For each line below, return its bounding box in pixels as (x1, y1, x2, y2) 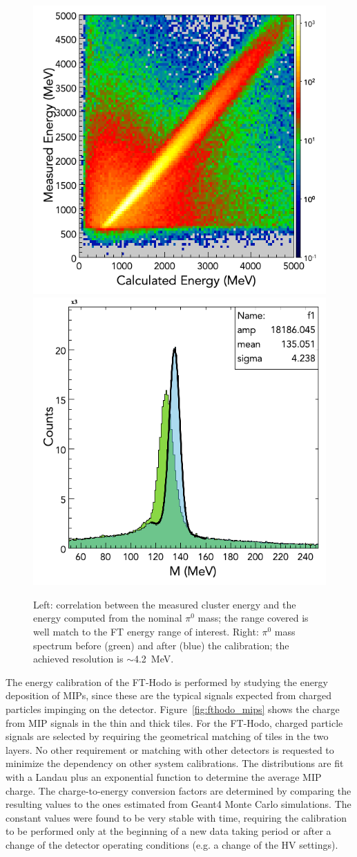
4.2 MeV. (133, 651, 174, 666)
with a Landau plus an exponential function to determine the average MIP (6, 770, 322, 784)
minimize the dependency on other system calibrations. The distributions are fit (6, 756, 344, 770)
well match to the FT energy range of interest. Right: (33, 624, 259, 639)
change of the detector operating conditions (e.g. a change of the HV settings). (6, 837, 338, 851)
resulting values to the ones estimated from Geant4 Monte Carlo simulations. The (6, 797, 351, 811)
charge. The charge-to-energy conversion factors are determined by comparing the (6, 783, 351, 797)
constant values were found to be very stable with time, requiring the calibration (6, 810, 347, 824)
